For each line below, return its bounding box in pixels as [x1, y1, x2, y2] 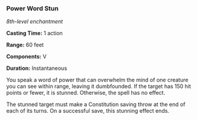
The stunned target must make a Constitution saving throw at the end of [6, 101, 186, 108]
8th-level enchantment [6, 18, 63, 25]
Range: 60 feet [6, 41, 44, 49]
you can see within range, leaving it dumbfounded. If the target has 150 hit [6, 83, 192, 90]
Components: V [6, 53, 47, 60]
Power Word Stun [6, 4, 59, 13]
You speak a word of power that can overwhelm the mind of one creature [6, 77, 189, 84]
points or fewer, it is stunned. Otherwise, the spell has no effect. [6, 89, 166, 96]
